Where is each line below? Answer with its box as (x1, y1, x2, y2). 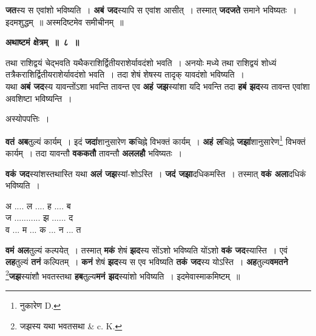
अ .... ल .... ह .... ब (5, 199, 71, 212)
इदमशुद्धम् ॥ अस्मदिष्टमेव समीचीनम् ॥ (5, 15, 124, 28)
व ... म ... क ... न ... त (5, 223, 81, 235)
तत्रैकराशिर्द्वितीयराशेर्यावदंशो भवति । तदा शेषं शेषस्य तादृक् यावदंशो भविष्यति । (5, 68, 244, 81)
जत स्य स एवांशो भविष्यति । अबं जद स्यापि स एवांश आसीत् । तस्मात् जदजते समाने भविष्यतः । (5, 4, 297, 16)
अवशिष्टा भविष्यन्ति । (5, 92, 72, 104)
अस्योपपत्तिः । (5, 112, 50, 125)
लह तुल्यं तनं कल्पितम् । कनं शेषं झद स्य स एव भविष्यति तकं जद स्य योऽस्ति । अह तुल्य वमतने (5, 255, 288, 268)
